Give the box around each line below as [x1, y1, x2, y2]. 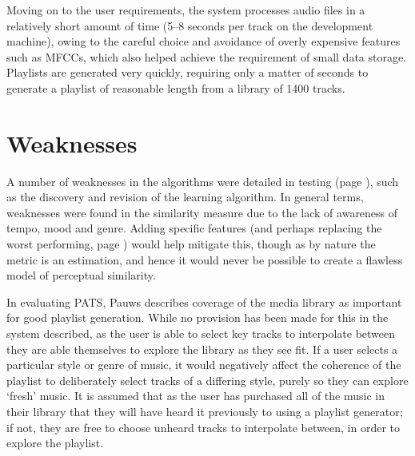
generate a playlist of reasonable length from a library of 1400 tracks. [6, 79, 345, 96]
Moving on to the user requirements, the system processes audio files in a [6, 2, 365, 18]
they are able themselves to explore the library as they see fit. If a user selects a [6, 340, 398, 357]
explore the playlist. [6, 434, 104, 451]
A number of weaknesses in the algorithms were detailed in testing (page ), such [6, 172, 399, 189]
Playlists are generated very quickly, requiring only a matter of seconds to [6, 64, 369, 81]
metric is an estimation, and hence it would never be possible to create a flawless [6, 251, 403, 268]
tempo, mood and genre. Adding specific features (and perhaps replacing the [6, 220, 382, 236]
